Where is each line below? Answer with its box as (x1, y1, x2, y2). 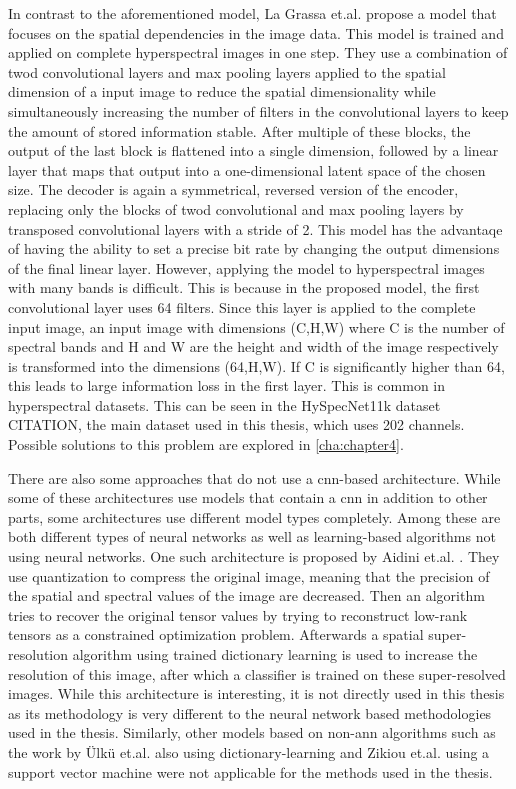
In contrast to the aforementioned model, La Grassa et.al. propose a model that (8, 3, 497, 23)
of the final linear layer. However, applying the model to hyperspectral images (8, 257, 485, 278)
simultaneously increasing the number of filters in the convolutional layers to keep (8, 100, 509, 121)
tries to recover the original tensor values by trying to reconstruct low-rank (8, 604, 468, 625)
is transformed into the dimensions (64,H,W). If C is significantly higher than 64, (8, 355, 505, 376)
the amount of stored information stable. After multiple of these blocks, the (8, 120, 471, 141)
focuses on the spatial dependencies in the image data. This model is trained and (8, 22, 504, 43)
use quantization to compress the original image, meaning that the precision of (8, 565, 490, 586)
